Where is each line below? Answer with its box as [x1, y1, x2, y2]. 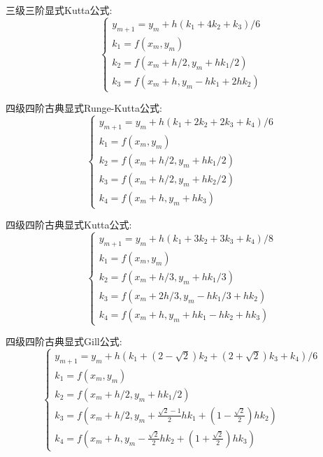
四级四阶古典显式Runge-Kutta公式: [6, 101, 162, 115]
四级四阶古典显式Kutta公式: [6, 217, 132, 232]
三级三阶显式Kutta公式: [6, 3, 113, 17]
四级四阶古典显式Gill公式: [6, 334, 122, 349]
